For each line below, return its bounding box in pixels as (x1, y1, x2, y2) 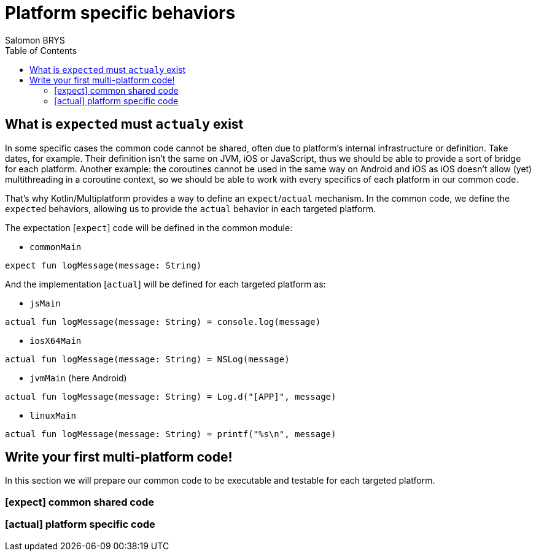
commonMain (29, 242, 82, 252)
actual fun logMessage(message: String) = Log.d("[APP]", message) (5, 391, 336, 402)
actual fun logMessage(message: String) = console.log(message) (5, 316, 321, 327)
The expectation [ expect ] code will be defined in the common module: (5, 222, 293, 233)
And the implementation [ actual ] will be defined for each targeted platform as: (5, 278, 326, 289)
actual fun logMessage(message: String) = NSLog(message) (5, 354, 290, 364)
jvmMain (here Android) (29, 372, 127, 383)
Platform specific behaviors (5, 2, 236, 23)
